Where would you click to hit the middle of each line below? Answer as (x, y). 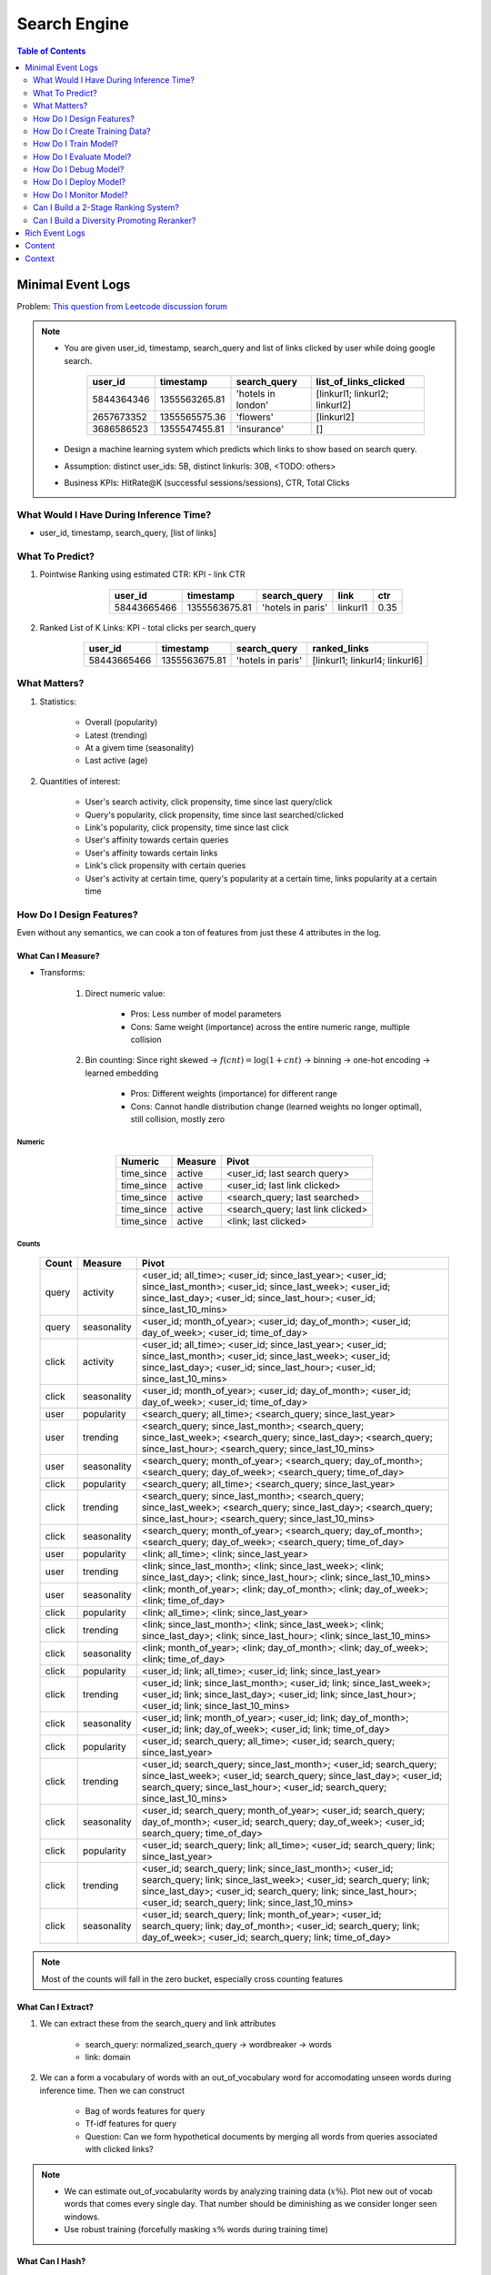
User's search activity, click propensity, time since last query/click (209, 802)
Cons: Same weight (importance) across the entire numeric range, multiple (271, 1026)
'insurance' (260, 430)
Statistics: (58, 702)
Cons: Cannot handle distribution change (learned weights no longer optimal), (276, 1107)
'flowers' (255, 417)
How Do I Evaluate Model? (82, 157)
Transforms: (62, 973)
